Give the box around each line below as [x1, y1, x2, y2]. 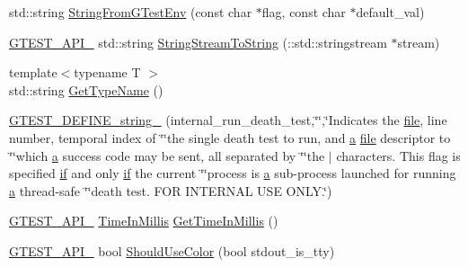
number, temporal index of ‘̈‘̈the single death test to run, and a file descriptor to [9, 128, 451, 147]
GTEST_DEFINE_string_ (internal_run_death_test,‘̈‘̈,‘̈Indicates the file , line [9, 111, 447, 129]
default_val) [356, 3, 425, 21]
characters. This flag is [336, 146, 461, 165]
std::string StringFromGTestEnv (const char [9, 3, 252, 21]
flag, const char [261, 3, 346, 21]
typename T [74, 63, 141, 82]
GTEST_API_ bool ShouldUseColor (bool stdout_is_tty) [9, 241, 335, 260]
